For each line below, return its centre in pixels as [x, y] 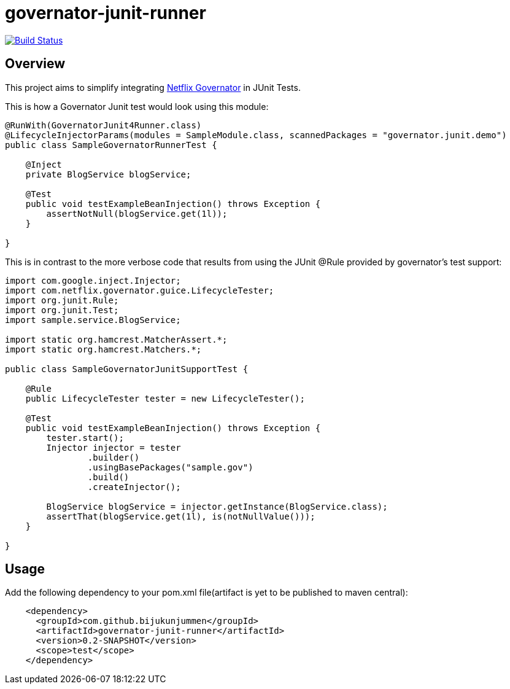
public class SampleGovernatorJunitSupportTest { [127, 369]
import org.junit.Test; [62, 310]
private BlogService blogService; [108, 174]
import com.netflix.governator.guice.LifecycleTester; [140, 290]
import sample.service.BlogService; [93, 320]
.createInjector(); [134, 487]
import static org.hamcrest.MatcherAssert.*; [116, 339]
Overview [35, 64]
